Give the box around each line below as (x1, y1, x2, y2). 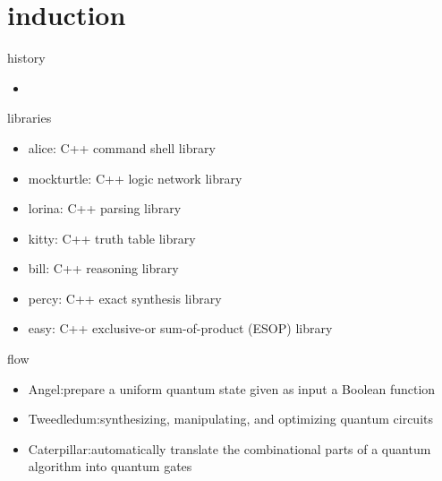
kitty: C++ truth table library (28, 228, 196, 247)
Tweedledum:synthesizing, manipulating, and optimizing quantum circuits (28, 409, 434, 428)
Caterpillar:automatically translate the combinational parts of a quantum (28, 439, 431, 458)
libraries (7, 108, 52, 127)
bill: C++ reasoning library (28, 259, 179, 278)
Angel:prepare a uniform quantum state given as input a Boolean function (28, 379, 436, 398)
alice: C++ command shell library (28, 138, 216, 157)
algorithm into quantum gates (28, 457, 192, 476)
